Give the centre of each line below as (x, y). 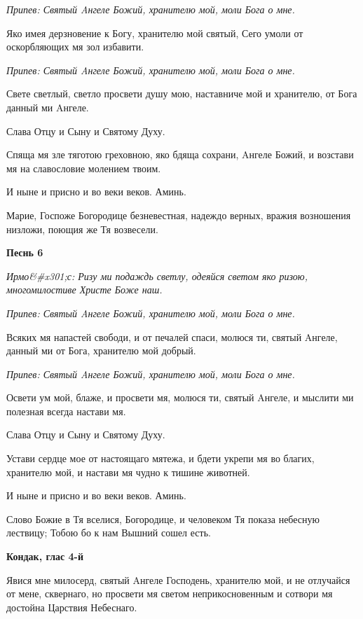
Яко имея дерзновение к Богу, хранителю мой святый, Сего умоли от (155, 33)
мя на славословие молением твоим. (84, 168)
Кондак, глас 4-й (45, 556)
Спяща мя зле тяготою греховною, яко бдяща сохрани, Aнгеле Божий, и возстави (180, 154)
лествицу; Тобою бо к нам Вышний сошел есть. (109, 533)
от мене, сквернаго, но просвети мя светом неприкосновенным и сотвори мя (170, 593)
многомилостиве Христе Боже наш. (84, 290)
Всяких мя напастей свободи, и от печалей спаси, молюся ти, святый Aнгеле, (172, 336)
